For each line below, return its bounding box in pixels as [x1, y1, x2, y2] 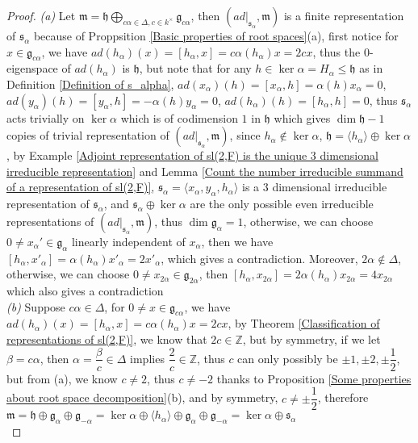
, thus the [312, 43, 361, 60]
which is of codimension [120, 109, 238, 126]
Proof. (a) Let [6, 7, 76, 23]
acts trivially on [6, 109, 85, 126]
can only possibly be [237, 349, 338, 366]
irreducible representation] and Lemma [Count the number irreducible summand [6, 162, 403, 179]
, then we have [201, 232, 274, 249]
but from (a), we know [6, 370, 118, 387]
